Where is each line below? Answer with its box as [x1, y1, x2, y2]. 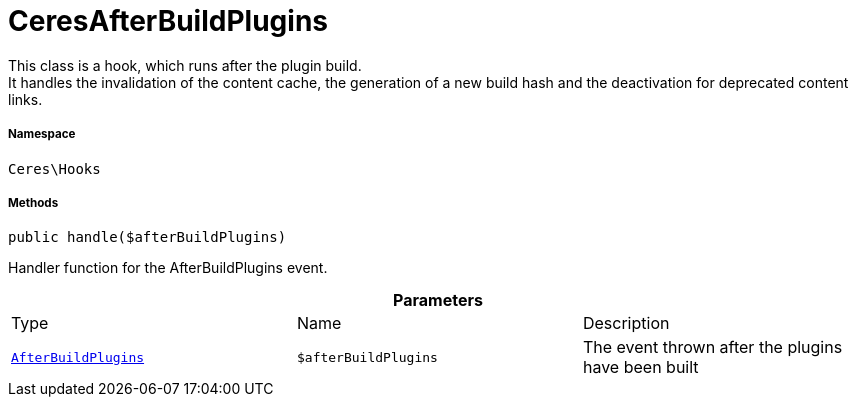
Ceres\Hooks [8, 160, 101, 177]
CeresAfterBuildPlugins [8, 4, 329, 38]
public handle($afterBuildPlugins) [8, 229, 287, 246]
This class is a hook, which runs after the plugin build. [8, 56, 362, 74]
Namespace [8, 127, 76, 142]
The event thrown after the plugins [582, 337, 843, 358]
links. [8, 90, 43, 108]
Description [582, 313, 670, 334]
